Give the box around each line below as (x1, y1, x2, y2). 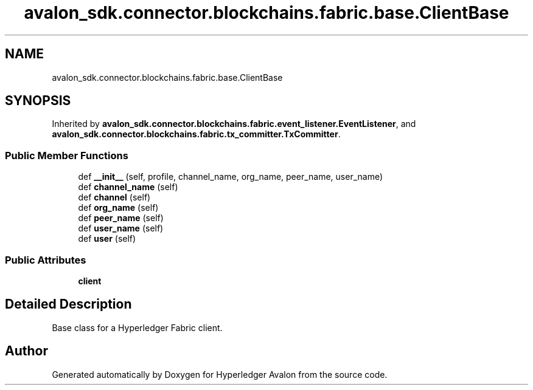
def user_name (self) (78, 223, 164, 234)
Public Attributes (5, 253, 86, 266)
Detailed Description (5, 296, 132, 312)
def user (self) (78, 233, 136, 244)
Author (5, 343, 48, 359)
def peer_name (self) (78, 213, 164, 224)
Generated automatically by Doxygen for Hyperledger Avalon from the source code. (52, 369, 388, 380)
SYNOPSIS (5, 93, 71, 109)
